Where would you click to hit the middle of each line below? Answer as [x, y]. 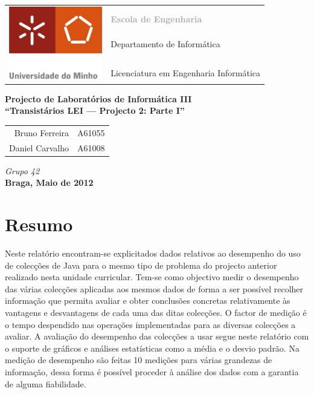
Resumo [39, 224]
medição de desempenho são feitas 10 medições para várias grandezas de [139, 360]
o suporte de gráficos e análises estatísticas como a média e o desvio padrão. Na [152, 348]
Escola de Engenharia [156, 19]
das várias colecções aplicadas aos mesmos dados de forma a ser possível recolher [154, 288]
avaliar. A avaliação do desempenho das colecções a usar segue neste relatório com [157, 336]
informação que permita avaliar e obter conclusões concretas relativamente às [148, 300]
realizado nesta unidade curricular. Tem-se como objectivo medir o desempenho [152, 277]
